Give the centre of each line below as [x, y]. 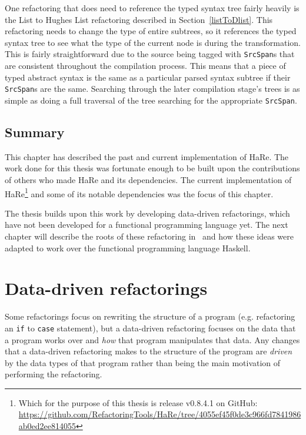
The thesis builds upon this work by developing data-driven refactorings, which [147, 213]
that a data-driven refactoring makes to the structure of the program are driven [149, 351]
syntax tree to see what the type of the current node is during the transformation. [153, 42]
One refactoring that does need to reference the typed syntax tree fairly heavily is [152, 8]
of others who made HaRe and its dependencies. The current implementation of [148, 179]
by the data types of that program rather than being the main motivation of [143, 362]
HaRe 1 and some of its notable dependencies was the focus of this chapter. [139, 192]
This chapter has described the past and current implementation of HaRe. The [147, 156]
